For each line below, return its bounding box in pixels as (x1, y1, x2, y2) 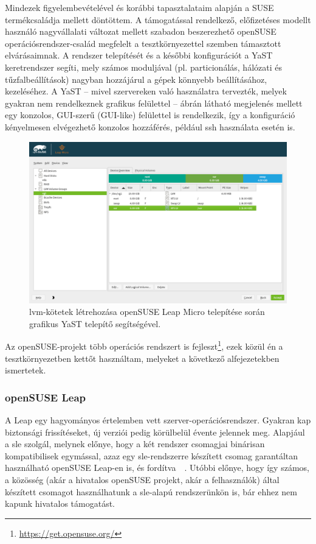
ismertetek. (5, 364, 46, 376)
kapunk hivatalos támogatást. (5, 497, 115, 510)
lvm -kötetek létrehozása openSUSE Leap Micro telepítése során (29, 305, 265, 318)
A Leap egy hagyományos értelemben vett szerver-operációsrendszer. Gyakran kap (5, 413, 311, 426)
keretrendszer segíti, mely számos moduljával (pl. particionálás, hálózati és (5, 60, 282, 73)
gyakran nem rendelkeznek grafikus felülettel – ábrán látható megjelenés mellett (5, 96, 303, 109)
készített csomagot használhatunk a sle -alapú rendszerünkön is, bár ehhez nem (5, 485, 297, 498)
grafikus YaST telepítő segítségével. (29, 317, 161, 330)
